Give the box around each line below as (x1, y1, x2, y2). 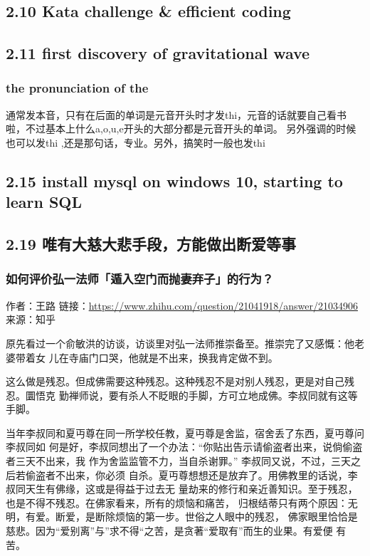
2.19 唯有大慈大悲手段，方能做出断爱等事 (6, 233, 296, 255)
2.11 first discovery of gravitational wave (6, 42, 310, 64)
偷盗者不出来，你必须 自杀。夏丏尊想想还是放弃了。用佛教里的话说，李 (25, 467, 358, 482)
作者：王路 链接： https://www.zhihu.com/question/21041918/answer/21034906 (6, 298, 358, 313)
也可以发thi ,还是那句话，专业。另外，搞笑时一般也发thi (6, 135, 265, 150)
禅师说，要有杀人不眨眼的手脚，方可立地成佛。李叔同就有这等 (68, 387, 358, 402)
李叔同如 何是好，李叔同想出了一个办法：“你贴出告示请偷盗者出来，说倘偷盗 (6, 439, 363, 454)
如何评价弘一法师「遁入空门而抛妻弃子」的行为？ (6, 270, 274, 288)
